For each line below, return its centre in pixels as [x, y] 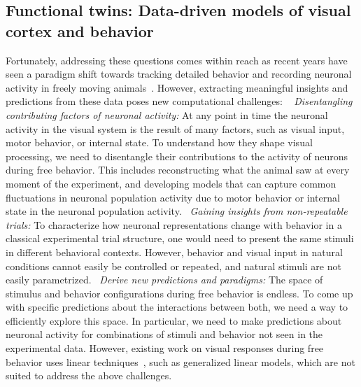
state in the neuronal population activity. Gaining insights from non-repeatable [177, 211]
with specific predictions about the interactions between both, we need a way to [177, 307]
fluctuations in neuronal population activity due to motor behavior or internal [173, 197]
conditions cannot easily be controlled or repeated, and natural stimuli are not [174, 266]
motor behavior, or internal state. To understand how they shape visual [159, 142]
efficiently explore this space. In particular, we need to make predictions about [174, 320]
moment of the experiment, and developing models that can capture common [171, 183]
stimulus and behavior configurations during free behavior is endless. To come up [179, 293]
